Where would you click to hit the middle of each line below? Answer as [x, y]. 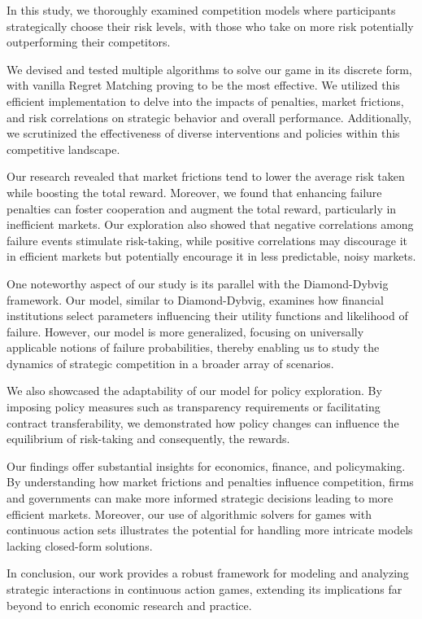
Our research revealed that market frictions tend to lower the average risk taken [206, 176]
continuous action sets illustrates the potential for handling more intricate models [210, 530]
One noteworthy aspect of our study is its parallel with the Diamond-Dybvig [198, 283]
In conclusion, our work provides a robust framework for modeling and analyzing [208, 573]
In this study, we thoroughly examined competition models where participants [201, 10]
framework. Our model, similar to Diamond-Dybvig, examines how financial [195, 299]
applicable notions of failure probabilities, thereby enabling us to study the [193, 347]
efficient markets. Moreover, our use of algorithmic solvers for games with [189, 514]
